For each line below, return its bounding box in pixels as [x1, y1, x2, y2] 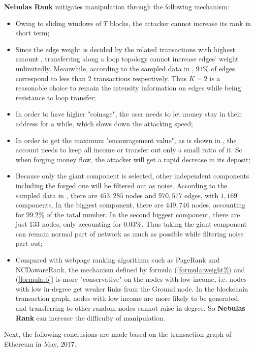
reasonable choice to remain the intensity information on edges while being [15, 83, 241, 93]
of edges [211, 63, 235, 73]
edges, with [184, 190, 219, 200]
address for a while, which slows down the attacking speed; [15, 118, 193, 128]
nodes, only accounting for [42, 219, 122, 229]
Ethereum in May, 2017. [4, 338, 77, 349]
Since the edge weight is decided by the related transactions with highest [15, 44, 235, 54]
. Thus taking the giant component [141, 219, 247, 229]
